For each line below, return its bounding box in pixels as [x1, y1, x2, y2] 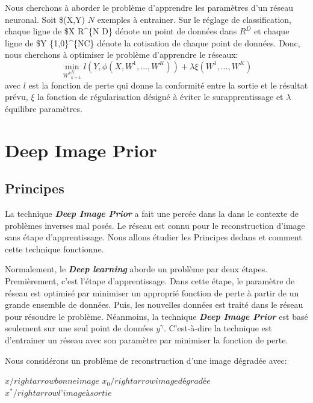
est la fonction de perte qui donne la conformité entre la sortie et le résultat [28, 78, 308, 91]
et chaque [254, 25, 290, 37]
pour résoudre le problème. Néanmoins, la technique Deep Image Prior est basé [5, 310, 308, 322]
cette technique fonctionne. [5, 242, 104, 255]
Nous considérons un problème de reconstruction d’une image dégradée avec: [5, 354, 287, 366]
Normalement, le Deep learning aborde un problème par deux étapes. [5, 263, 268, 275]
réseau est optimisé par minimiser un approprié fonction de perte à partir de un [5, 286, 299, 299]
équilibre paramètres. [5, 102, 82, 114]
